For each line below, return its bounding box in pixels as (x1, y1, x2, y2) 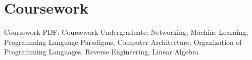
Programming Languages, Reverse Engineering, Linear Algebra (4, 46, 199, 57)
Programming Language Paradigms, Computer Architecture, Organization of (4, 36, 242, 47)
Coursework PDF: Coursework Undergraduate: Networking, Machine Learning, (4, 27, 248, 37)
